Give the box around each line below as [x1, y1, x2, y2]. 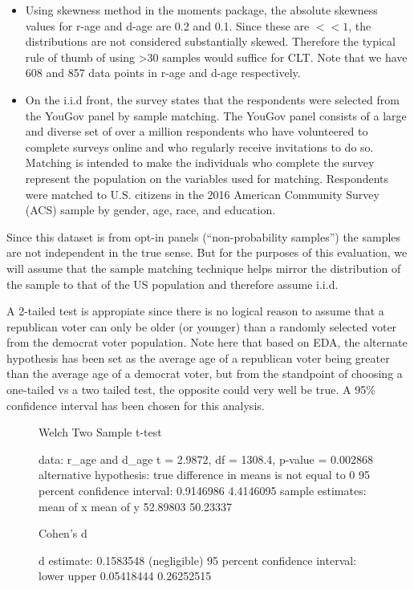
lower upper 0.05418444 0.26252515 [39, 567, 212, 584]
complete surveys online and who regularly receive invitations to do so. [25, 138, 374, 155]
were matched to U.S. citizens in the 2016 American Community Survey [25, 185, 379, 202]
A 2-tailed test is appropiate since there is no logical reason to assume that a [6, 303, 384, 319]
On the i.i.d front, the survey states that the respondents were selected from [25, 91, 400, 108]
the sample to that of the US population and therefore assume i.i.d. [6, 275, 339, 292]
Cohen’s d [39, 525, 87, 542]
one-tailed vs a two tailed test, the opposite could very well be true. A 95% [6, 381, 375, 398]
